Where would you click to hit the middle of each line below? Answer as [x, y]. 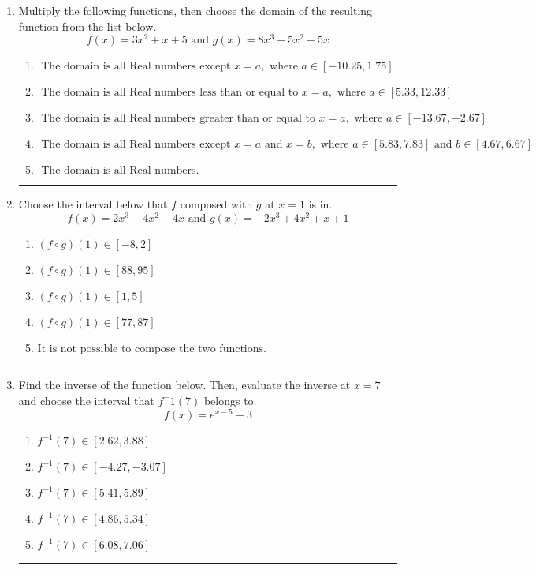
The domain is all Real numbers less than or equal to [170, 93]
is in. [320, 204]
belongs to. [230, 400]
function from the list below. [87, 26]
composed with [216, 204]
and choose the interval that [86, 400]
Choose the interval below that [93, 204]
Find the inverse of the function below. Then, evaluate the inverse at [184, 384]
